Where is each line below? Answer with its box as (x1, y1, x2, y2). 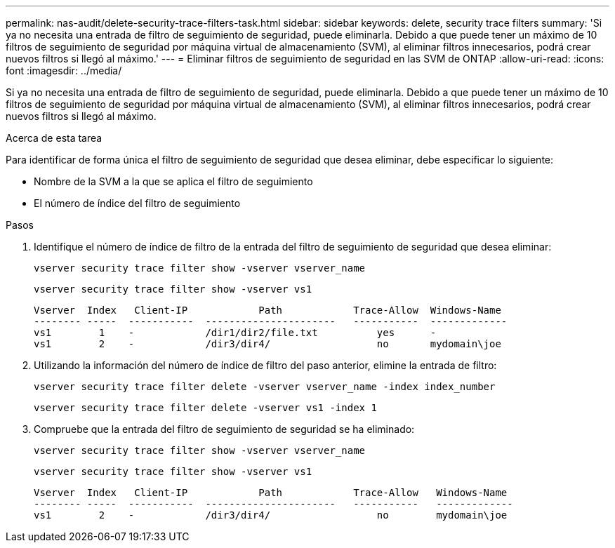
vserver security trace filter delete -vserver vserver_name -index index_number (34, 381, 496, 392)
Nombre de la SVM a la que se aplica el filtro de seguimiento (34, 175, 313, 187)
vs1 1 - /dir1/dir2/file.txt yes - (34, 327, 437, 338)
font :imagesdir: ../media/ (6, 65, 122, 76)
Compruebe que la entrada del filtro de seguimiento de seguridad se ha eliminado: (34, 423, 415, 435)
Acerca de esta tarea (6, 132, 102, 144)
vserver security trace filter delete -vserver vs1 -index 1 (34, 402, 377, 413)
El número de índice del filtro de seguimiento (34, 197, 241, 209)
